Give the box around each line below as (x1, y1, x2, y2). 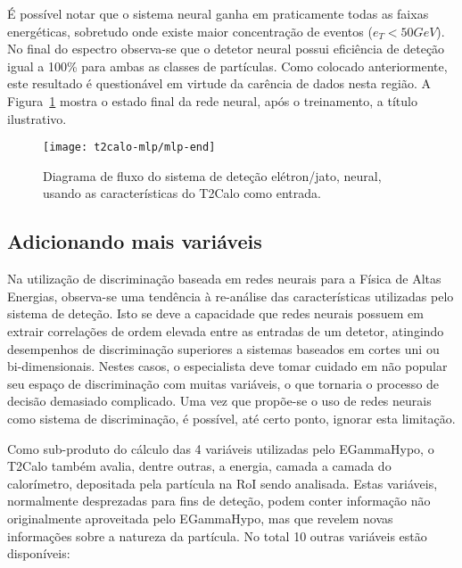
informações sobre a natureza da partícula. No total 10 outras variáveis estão (7, 526, 427, 545)
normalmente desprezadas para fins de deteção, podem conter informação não (7, 491, 431, 510)
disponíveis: (7, 544, 70, 563)
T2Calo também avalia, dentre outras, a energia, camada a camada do (7, 457, 392, 475)
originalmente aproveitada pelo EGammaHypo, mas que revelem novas (7, 508, 393, 527)
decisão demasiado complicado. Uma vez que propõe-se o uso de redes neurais (7, 391, 432, 410)
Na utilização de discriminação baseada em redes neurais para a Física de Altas (7, 269, 441, 288)
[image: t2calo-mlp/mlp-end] (43, 141, 216, 154)
